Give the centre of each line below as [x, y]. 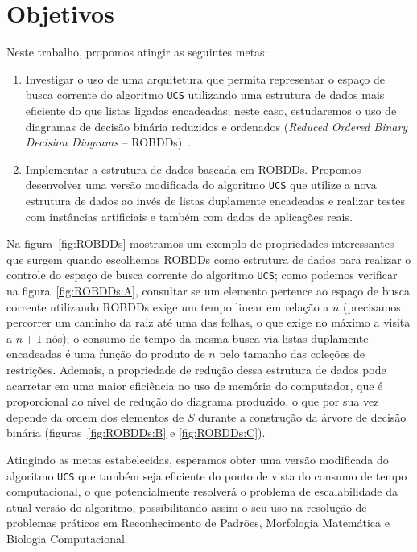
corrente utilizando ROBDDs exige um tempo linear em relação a [168, 306]
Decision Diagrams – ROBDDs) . [108, 142]
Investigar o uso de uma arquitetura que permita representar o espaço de [205, 78]
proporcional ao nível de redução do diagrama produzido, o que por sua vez [193, 401]
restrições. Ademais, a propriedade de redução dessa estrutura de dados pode [196, 369]
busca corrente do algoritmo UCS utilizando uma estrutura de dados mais [205, 95]
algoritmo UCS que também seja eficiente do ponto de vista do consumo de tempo [207, 475]
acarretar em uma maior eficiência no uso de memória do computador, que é [195, 385]
